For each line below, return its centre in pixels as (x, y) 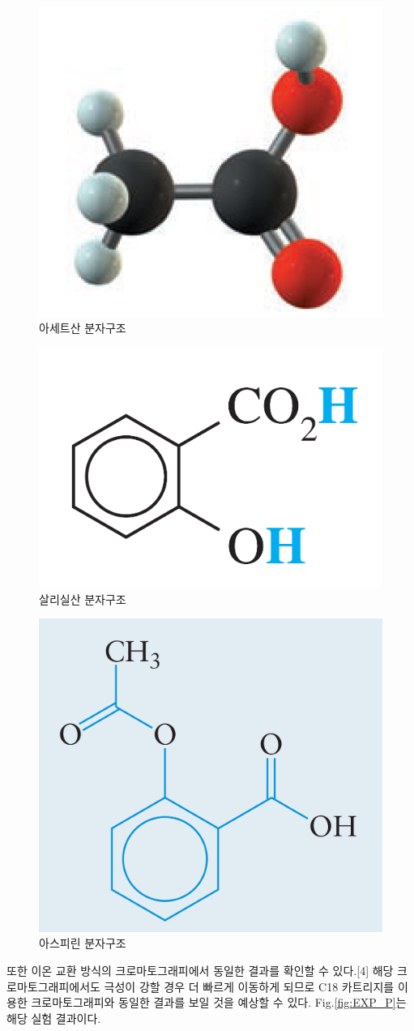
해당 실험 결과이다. (54, 1018)
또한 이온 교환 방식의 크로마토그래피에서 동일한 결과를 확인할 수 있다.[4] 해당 (200, 970)
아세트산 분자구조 (83, 328)
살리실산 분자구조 (83, 599)
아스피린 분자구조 (83, 943)
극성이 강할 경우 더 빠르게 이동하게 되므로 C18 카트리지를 (249, 986)
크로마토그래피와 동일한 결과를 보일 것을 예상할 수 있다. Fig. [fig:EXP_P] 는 (219, 1002)
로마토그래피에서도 (53, 986)
